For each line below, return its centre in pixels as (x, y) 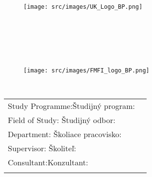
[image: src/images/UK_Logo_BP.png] (83, 7)
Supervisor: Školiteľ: (42, 148)
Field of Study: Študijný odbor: (62, 120)
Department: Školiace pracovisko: (65, 134)
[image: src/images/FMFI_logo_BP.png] (87, 71)
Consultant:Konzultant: (48, 162)
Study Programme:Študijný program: (72, 106)
